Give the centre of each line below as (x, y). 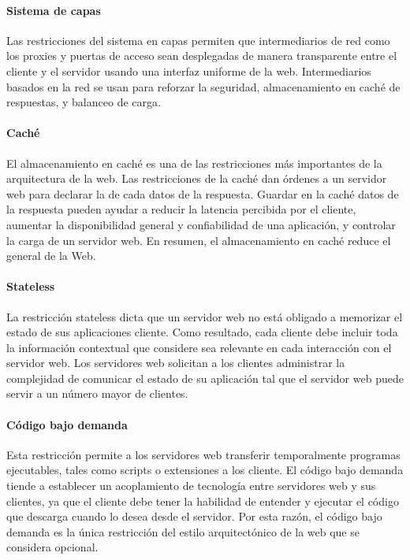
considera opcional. (52, 547)
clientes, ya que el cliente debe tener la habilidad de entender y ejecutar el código (203, 501)
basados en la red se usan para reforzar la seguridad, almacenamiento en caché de (203, 86)
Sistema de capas (54, 10)
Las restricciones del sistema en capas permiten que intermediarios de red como (198, 40)
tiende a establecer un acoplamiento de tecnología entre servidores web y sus (191, 486)
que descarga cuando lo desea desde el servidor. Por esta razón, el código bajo (194, 516)
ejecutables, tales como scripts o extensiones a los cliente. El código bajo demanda (205, 470)
